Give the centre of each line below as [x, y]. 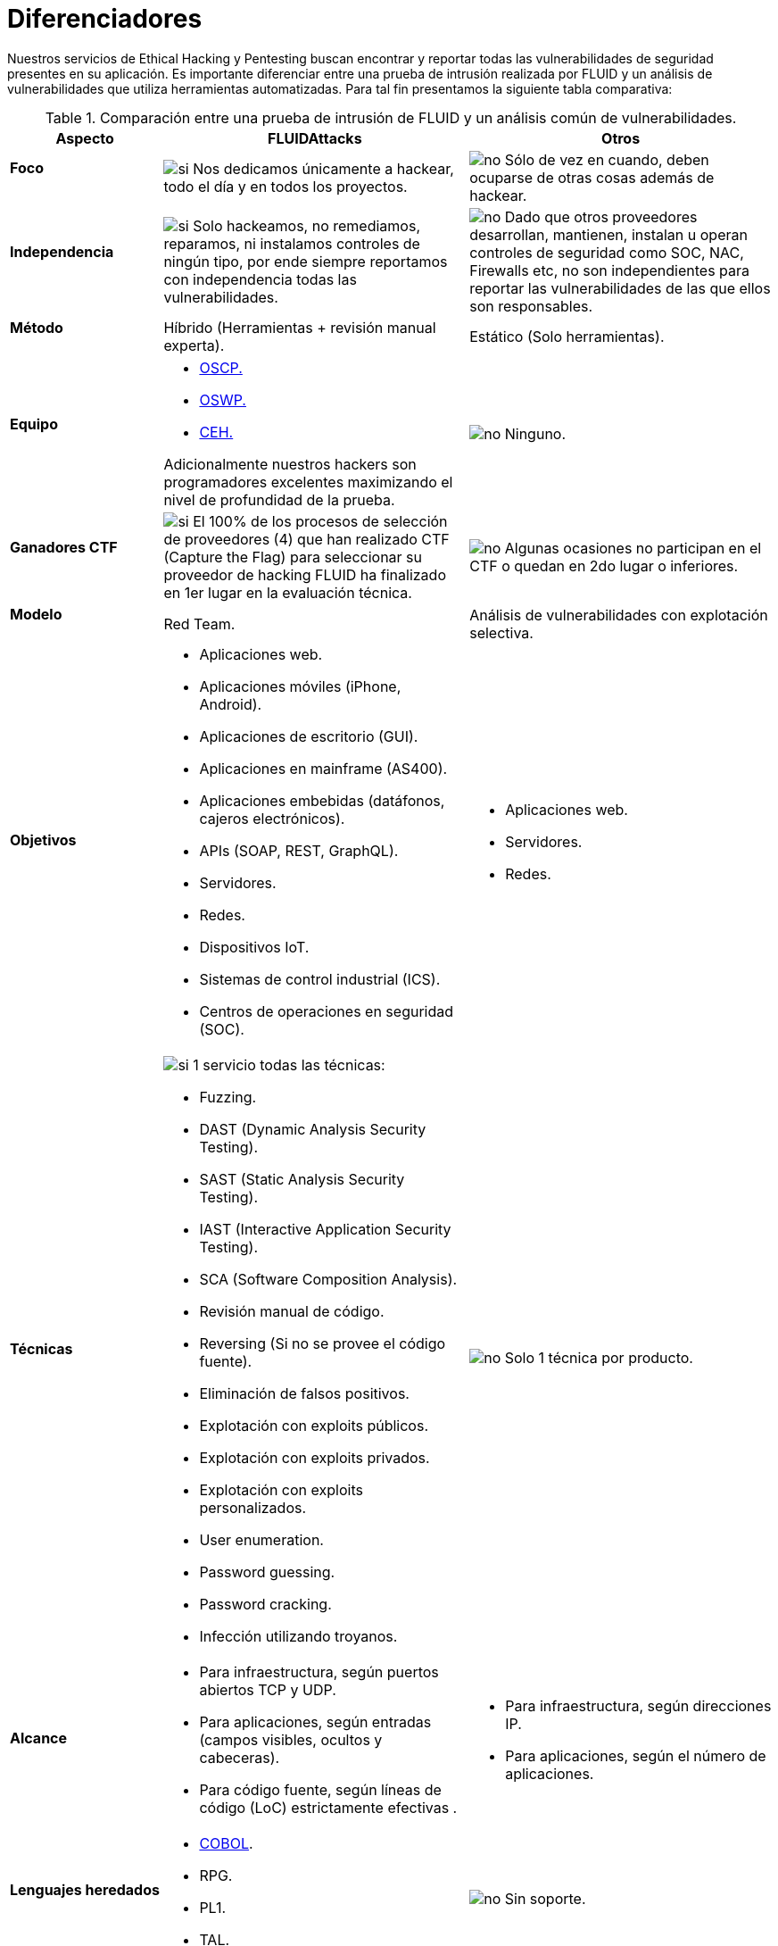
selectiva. [501, 632]
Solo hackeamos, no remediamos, [306, 225]
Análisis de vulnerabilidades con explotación [619, 615]
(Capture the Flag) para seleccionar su [293, 557]
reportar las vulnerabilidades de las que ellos [620, 288]
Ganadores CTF [64, 548]
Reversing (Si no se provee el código [323, 1344]
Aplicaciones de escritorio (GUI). [309, 737]
